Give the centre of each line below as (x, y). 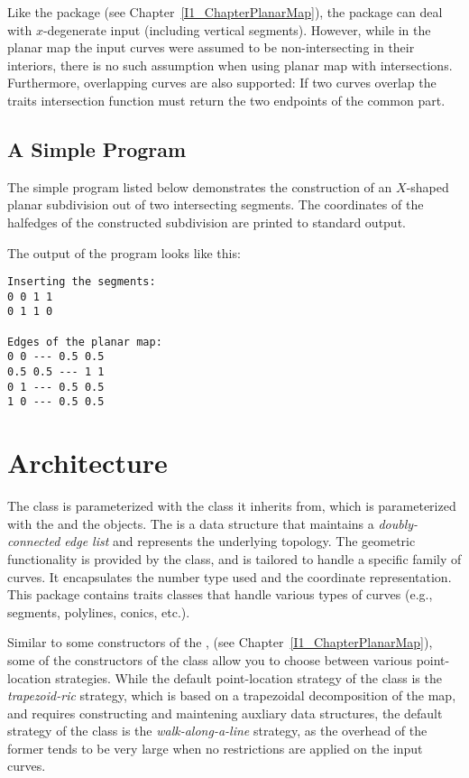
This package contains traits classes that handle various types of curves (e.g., (220, 594)
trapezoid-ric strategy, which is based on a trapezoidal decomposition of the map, (232, 695)
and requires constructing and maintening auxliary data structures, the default (225, 713)
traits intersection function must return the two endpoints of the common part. (226, 100)
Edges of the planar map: (85, 342)
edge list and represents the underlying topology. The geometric (240, 541)
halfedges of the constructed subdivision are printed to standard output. (207, 222)
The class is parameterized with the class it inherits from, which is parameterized (232, 506)
